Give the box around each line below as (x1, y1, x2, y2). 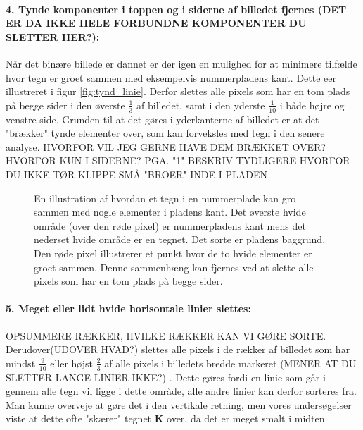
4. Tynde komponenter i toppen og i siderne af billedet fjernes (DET (6, 1, 347, 16)
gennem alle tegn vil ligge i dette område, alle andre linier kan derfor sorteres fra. (6, 383, 357, 398)
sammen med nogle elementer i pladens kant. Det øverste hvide (34, 204, 306, 219)
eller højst (50, 355, 93, 370)
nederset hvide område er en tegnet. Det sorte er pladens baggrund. (34, 232, 326, 247)
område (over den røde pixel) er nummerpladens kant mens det (34, 218, 306, 233)
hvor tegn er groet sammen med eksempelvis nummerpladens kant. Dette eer (6, 70, 337, 85)
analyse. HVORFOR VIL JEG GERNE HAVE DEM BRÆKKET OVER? (6, 139, 326, 154)
